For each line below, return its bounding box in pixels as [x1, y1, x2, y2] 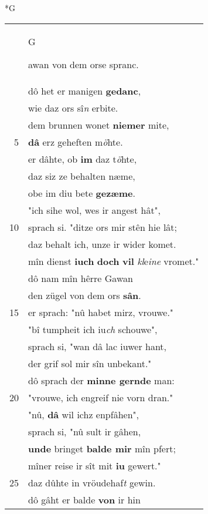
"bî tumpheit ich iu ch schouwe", [28, 322, 158, 336]
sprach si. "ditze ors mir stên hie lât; [28, 220, 178, 234]
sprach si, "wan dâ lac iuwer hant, [28, 339, 167, 353]
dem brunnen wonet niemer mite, [28, 117, 169, 132]
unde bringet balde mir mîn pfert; [28, 441, 176, 455]
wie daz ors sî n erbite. [28, 100, 118, 115]
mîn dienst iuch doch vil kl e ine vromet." [28, 254, 199, 268]
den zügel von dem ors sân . [28, 288, 141, 302]
